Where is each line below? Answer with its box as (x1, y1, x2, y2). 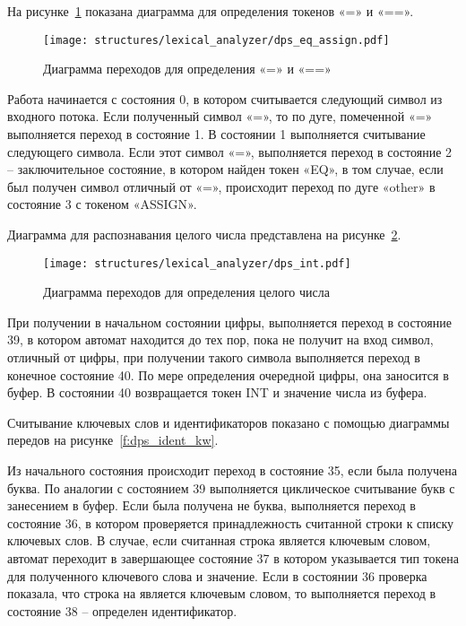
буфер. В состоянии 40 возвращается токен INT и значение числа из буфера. (7, 383, 427, 402)
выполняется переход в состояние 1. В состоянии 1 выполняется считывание (7, 125, 426, 143)
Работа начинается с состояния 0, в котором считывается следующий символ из (7, 89, 443, 108)
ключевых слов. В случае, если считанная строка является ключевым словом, (7, 531, 431, 550)
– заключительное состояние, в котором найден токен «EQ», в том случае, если (7, 160, 444, 178)
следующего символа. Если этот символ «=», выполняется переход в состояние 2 (7, 142, 453, 161)
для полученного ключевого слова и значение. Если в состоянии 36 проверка (7, 566, 427, 585)
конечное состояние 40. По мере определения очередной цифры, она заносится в (7, 365, 449, 384)
